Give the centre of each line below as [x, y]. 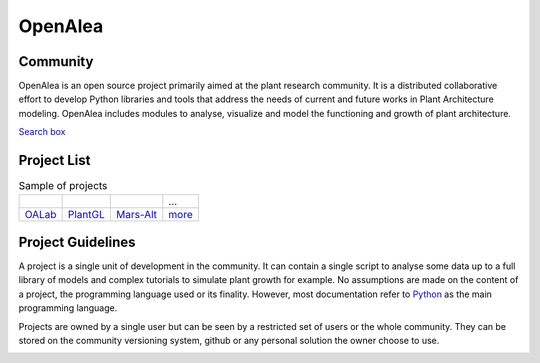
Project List [54, 160]
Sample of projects [63, 186]
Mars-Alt [136, 214]
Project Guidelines [77, 241]
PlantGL [86, 214]
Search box [42, 132]
